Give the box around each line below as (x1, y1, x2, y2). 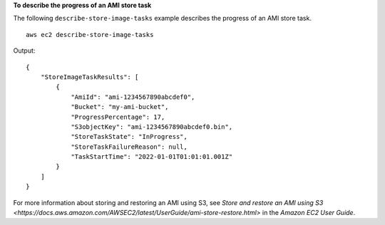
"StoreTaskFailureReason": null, (71, 142, 188, 151)
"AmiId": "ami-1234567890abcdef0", (71, 93, 195, 101)
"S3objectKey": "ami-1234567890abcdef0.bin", (71, 122, 233, 131)
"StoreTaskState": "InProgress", (71, 132, 188, 141)
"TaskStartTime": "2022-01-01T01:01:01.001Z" (71, 153, 233, 161)
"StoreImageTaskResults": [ (40, 73, 139, 81)
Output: (13, 46, 36, 55)
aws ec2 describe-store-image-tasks (26, 31, 154, 38)
